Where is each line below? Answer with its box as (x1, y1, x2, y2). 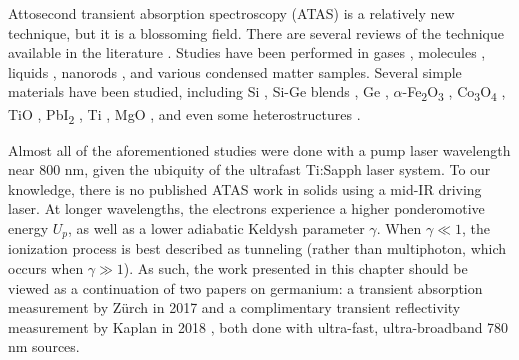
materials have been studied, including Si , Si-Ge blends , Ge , (8, 81, 389, 102)
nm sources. (8, 336, 80, 357)
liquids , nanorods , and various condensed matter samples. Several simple (8, 61, 462, 82)
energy (8, 218, 49, 238)
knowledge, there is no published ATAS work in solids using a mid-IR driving (8, 178, 482, 199)
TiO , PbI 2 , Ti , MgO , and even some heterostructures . (8, 103, 361, 127)
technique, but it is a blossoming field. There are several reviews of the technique (8, 22, 504, 43)
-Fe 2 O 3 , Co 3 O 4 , (402, 81, 506, 105)
